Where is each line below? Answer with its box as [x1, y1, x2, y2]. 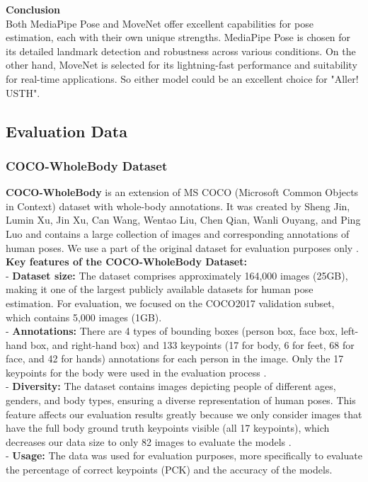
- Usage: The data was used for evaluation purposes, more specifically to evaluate [6, 448, 362, 463]
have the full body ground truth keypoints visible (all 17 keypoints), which [6, 420, 330, 435]
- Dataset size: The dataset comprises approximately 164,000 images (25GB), [6, 268, 348, 282]
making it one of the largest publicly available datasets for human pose [6, 282, 314, 297]
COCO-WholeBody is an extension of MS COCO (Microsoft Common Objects [6, 185, 359, 200]
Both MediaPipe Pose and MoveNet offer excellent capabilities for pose [6, 16, 314, 30]
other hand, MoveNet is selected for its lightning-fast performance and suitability [6, 57, 357, 72]
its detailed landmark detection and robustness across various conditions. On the [6, 43, 356, 58]
